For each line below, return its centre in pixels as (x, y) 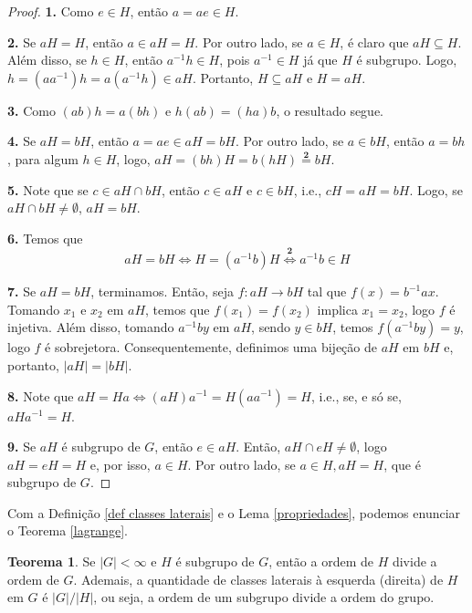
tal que (327, 291)
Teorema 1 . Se (52, 561)
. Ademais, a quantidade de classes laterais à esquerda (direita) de (258, 579)
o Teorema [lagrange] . (68, 530)
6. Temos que (45, 238)
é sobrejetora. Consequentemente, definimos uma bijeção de (211, 347)
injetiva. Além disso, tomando (91, 327)
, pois (235, 60)
